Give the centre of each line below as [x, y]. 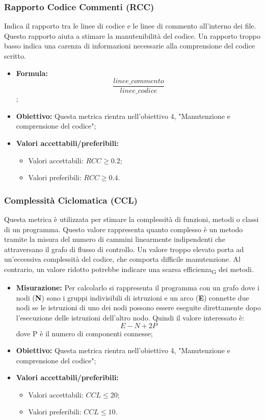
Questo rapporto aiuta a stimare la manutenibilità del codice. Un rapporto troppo [132, 35]
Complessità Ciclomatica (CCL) [71, 200]
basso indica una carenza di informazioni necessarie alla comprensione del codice [130, 46]
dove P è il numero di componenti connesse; [84, 333]
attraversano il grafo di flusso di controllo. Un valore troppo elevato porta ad [124, 249]
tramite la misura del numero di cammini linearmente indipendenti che [115, 239]
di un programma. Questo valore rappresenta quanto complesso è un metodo [124, 229]
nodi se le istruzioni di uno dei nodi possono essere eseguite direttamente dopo [138, 307]
